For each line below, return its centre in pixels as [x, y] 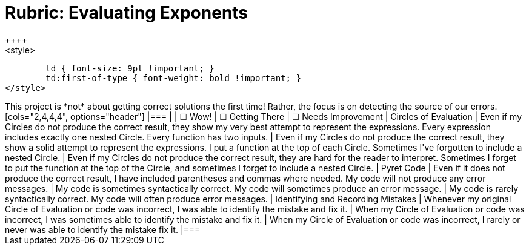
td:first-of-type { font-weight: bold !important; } [173, 78]
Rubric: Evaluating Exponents [127, 13]
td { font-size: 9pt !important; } [130, 68]
